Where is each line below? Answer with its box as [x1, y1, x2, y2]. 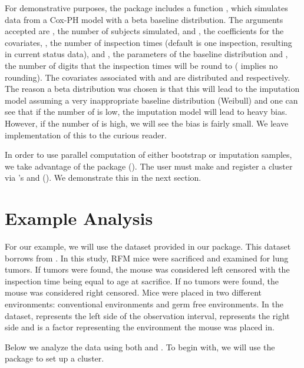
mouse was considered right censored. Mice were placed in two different [5, 286, 262, 299]
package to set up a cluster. [5, 352, 104, 364]
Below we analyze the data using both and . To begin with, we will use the [5, 340, 275, 353]
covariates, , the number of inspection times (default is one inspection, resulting [5, 36, 292, 48]
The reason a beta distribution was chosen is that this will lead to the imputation [5, 82, 300, 95]
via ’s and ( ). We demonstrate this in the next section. [5, 171, 201, 184]
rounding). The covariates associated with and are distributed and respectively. [5, 71, 290, 83]
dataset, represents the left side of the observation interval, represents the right [5, 309, 290, 321]
